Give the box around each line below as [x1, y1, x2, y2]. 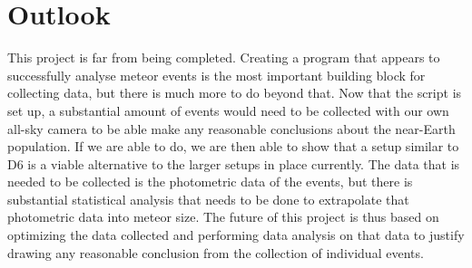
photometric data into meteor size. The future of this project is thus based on [7, 207, 439, 226]
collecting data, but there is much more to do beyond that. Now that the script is [7, 83, 462, 102]
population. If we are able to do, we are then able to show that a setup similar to [7, 137, 459, 156]
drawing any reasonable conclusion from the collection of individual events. [7, 243, 424, 262]
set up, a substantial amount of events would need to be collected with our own [7, 100, 449, 120]
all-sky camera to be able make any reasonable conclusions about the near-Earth [7, 119, 456, 138]
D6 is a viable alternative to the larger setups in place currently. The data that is [7, 154, 460, 173]
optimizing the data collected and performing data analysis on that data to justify [7, 225, 465, 244]
